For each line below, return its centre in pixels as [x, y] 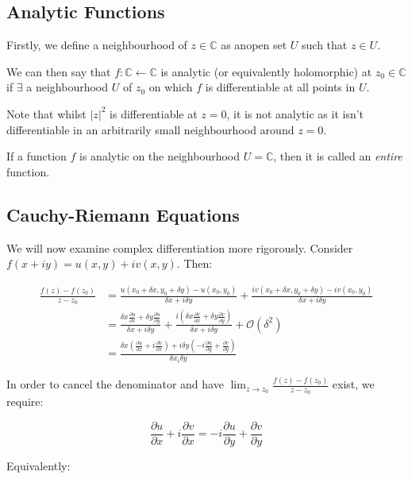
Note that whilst [46, 113]
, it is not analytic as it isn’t [295, 113]
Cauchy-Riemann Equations [123, 214]
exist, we [353, 384]
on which [171, 87]
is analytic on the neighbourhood [160, 156]
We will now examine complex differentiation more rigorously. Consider [180, 247]
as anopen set [254, 45]
